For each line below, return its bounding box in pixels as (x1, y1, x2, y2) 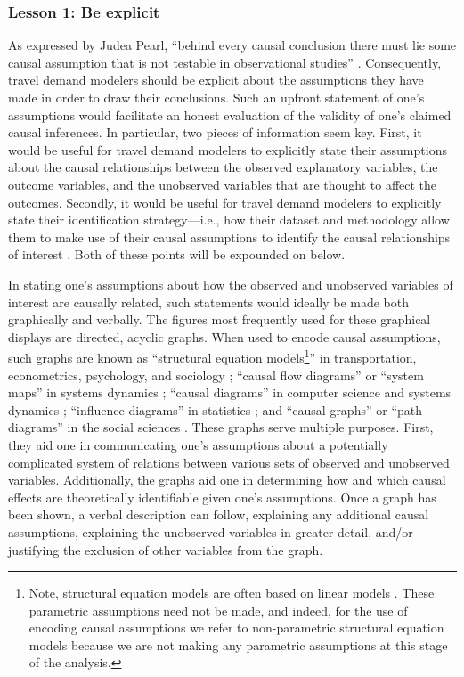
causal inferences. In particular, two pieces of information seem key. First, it (8, 123, 422, 142)
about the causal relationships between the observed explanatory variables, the (8, 158, 438, 176)
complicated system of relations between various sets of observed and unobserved (8, 453, 450, 471)
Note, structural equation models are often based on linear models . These (28, 583, 435, 602)
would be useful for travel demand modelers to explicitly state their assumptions (8, 140, 447, 159)
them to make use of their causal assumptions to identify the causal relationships (8, 227, 451, 246)
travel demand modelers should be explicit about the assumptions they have (8, 70, 424, 89)
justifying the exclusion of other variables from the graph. (8, 540, 323, 559)
